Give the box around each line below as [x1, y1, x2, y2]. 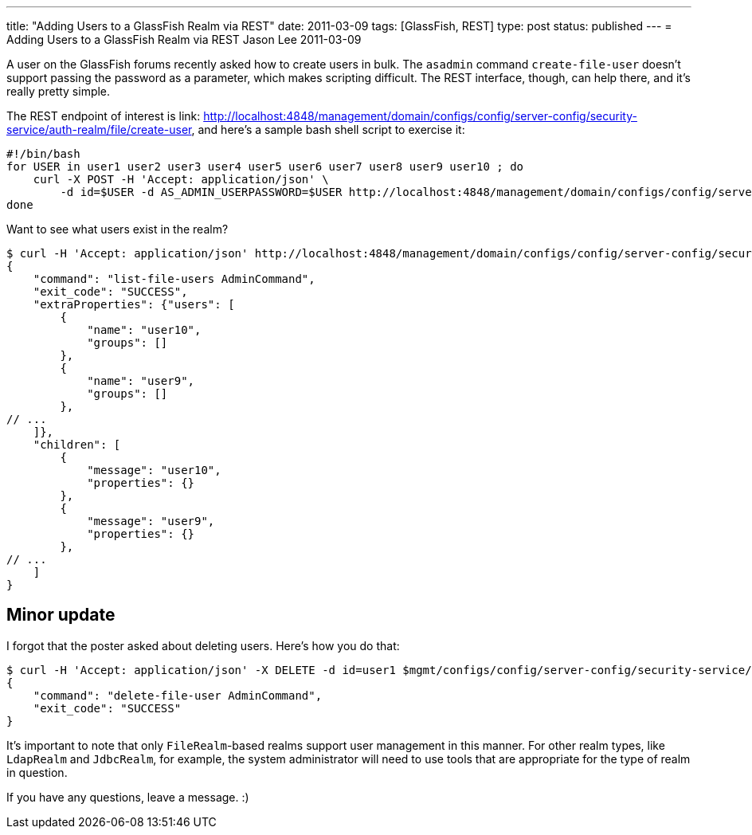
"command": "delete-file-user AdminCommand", [33, 688, 323, 702]
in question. [6, 765, 68, 779]
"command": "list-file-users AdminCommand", [33, 272, 315, 285]
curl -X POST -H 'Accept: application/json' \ [33, 173, 329, 186]
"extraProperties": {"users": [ [33, 298, 235, 311]
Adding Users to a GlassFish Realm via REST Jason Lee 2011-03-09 [6, 33, 362, 46]
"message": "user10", [87, 464, 221, 476]
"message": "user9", [87, 515, 215, 527]
